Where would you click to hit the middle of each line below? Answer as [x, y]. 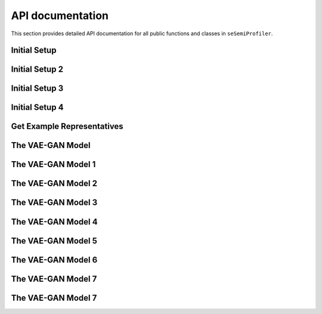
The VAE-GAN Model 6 [54, 260]
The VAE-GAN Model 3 [54, 203]
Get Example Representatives [67, 126]
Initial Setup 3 [37, 89]
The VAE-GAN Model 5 [54, 241]
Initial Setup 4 [37, 107]
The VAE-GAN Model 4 [54, 222]
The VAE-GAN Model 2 [54, 184]
